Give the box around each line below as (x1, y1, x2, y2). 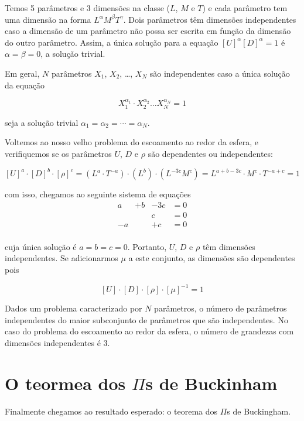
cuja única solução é (5, 240, 77, 252)
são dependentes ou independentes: (148, 147, 273, 159)
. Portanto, (127, 240, 167, 252)
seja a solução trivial (5, 116, 78, 128)
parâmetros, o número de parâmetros (154, 302, 287, 314)
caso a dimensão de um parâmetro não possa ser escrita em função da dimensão (5, 25, 291, 37)
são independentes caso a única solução (149, 67, 290, 79)
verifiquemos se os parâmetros (5, 147, 112, 159)
